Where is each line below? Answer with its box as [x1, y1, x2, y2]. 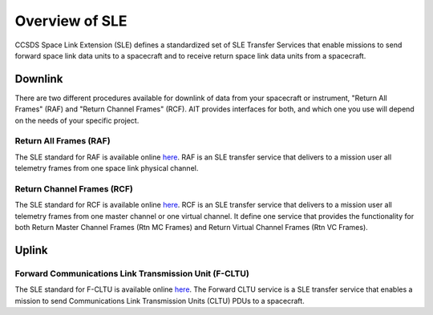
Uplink [14, 243, 48, 256]
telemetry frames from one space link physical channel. [14, 164, 199, 173]
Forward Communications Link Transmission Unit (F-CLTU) [14, 268, 250, 279]
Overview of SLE [14, 12, 127, 30]
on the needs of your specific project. [14, 115, 140, 125]
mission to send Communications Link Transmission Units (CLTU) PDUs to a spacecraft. [14, 296, 305, 305]
